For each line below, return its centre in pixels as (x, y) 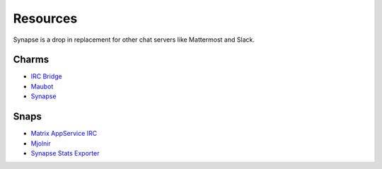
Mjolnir (41, 143)
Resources (45, 18)
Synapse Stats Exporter (65, 153)
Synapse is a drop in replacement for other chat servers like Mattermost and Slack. (134, 40)
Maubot (42, 86)
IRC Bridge (47, 76)
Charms (31, 60)
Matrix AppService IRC (64, 134)
